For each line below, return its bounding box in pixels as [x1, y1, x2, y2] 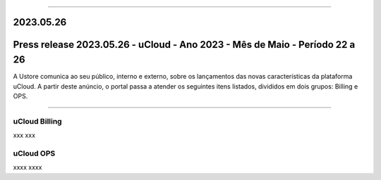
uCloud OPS [13, 148, 56, 158]
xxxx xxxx [13, 163, 42, 172]
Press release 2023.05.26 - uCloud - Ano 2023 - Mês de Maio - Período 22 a [13, 39, 356, 51]
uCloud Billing [13, 116, 63, 126]
